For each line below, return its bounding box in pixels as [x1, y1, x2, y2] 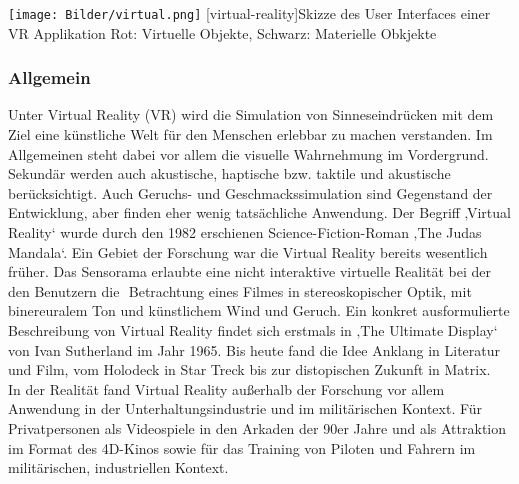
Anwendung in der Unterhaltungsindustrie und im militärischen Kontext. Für [8, 398, 483, 419]
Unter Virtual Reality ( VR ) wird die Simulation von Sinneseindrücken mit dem [8, 104, 494, 125]
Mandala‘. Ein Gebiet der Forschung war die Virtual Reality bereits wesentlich [8, 241, 488, 262]
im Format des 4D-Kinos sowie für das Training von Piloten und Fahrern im [8, 437, 476, 458]
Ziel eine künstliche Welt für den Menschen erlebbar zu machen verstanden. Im [8, 124, 493, 145]
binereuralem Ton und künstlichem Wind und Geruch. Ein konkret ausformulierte [8, 300, 510, 321]
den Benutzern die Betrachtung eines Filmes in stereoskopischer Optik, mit [8, 280, 472, 301]
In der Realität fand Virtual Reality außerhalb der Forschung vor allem [8, 378, 445, 399]
